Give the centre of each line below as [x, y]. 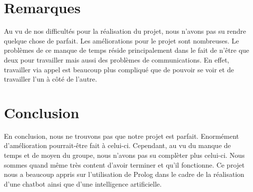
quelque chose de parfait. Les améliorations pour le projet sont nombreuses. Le [122, 40]
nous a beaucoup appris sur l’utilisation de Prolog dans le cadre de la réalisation [124, 174]
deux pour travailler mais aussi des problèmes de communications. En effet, [117, 59]
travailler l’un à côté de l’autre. [51, 79]
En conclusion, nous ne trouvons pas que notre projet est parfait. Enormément [122, 136]
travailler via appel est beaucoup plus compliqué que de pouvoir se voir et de [119, 69]
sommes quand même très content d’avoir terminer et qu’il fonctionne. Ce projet [124, 164]
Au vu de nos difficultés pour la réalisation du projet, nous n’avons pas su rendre [125, 31]
